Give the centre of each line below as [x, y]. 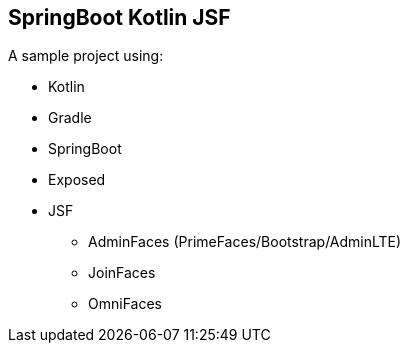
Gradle [70, 118]
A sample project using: [86, 56]
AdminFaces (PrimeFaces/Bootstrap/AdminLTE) [245, 242]
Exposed [77, 180]
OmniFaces [125, 304]
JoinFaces [122, 273]
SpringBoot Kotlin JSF [119, 17]
